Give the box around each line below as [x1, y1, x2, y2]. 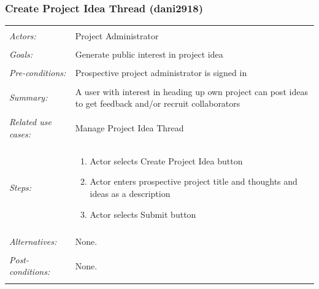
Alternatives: [9, 234, 57, 247]
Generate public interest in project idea [75, 48, 223, 61]
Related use [9, 115, 52, 128]
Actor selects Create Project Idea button [90, 154, 243, 167]
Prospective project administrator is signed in [75, 66, 247, 79]
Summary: [9, 91, 48, 104]
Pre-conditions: [9, 66, 66, 79]
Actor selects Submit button [90, 207, 196, 220]
